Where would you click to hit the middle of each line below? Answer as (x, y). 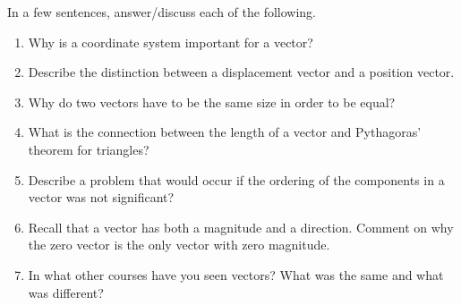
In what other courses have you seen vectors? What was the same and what (236, 274)
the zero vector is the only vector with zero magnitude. (179, 245)
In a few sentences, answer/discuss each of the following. (162, 12)
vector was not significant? (101, 197)
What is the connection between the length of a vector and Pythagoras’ (225, 132)
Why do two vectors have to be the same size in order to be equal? (212, 102)
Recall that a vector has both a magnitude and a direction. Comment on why (241, 227)
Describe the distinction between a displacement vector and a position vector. (241, 72)
